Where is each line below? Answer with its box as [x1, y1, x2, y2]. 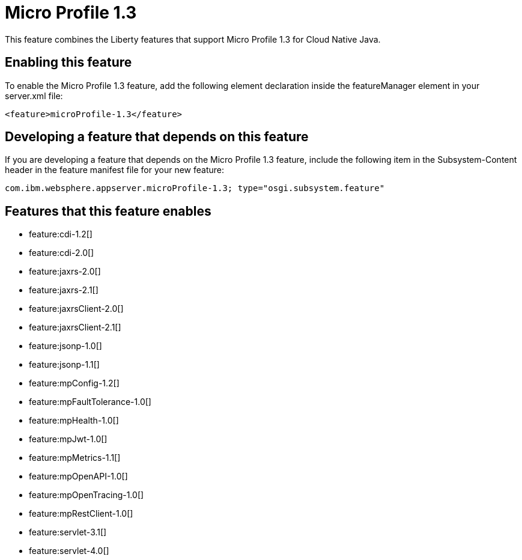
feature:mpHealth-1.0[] [29, 415, 119, 426]
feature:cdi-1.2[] [29, 229, 93, 240]
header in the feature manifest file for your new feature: [5, 165, 225, 175]
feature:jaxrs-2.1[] [29, 285, 99, 296]
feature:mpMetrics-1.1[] [29, 452, 121, 463]
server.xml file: [5, 90, 63, 101]
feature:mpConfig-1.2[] [29, 378, 120, 389]
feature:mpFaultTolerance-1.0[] [29, 397, 151, 407]
